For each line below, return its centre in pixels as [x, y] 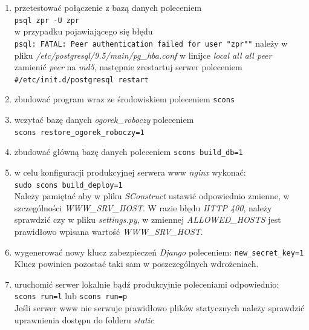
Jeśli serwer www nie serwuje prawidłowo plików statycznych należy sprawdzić [159, 308]
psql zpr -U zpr [47, 20]
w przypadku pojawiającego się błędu [83, 31]
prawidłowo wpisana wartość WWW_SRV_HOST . [109, 231]
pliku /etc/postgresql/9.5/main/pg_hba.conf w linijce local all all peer [143, 55]
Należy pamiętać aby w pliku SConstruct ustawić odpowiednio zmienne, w [152, 196]
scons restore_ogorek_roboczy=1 [79, 132]
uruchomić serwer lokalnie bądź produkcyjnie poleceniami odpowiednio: [147, 284]
